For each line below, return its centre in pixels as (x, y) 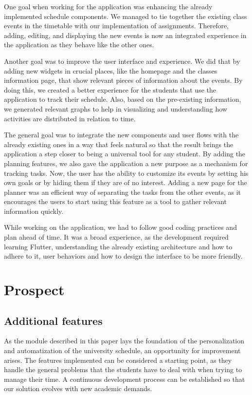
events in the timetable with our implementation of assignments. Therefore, (117, 26)
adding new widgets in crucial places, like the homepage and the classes (111, 70)
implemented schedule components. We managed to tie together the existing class (126, 16)
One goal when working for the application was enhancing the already (108, 6)
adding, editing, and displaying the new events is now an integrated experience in (125, 35)
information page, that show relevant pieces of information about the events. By (123, 80)
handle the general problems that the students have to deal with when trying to (123, 369)
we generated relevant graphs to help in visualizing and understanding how (116, 108)
